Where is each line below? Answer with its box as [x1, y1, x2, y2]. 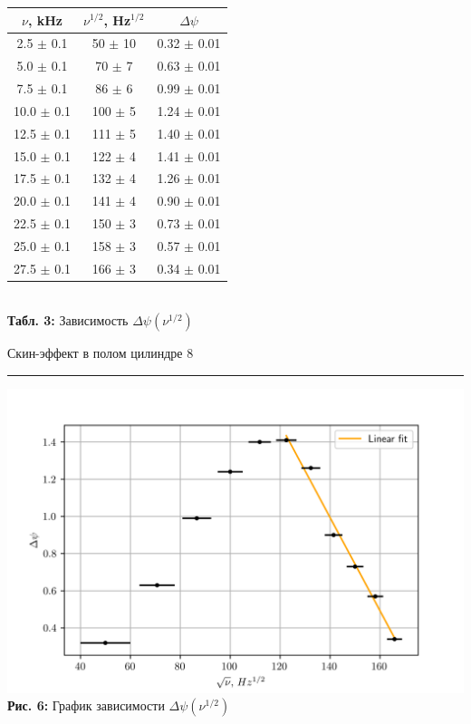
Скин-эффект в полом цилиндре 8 [7, 343, 194, 362]
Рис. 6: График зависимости [7, 696, 165, 715]
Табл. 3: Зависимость [7, 311, 129, 330]
